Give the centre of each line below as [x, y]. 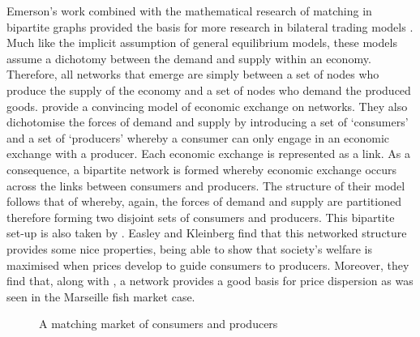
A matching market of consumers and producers [159, 324]
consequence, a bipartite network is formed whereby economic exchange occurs [202, 169]
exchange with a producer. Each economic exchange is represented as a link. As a [208, 154]
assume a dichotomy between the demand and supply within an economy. [189, 58]
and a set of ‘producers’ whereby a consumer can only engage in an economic [198, 137]
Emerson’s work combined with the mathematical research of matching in [189, 11]
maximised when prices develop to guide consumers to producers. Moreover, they [208, 264]
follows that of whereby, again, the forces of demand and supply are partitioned [204, 201]
